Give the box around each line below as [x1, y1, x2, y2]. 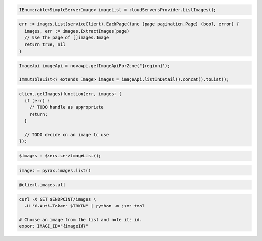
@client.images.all [19, 182, 65, 188]
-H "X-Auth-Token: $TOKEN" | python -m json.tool [24, 203, 145, 209]
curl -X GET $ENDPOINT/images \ [19, 196, 97, 202]
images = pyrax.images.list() [19, 168, 91, 173]
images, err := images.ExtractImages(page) [24, 28, 130, 34]
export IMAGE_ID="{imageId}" [19, 224, 89, 229]
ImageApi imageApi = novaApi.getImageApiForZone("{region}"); [19, 63, 170, 69]
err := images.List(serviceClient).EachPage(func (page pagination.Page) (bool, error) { [19, 21, 240, 27]
